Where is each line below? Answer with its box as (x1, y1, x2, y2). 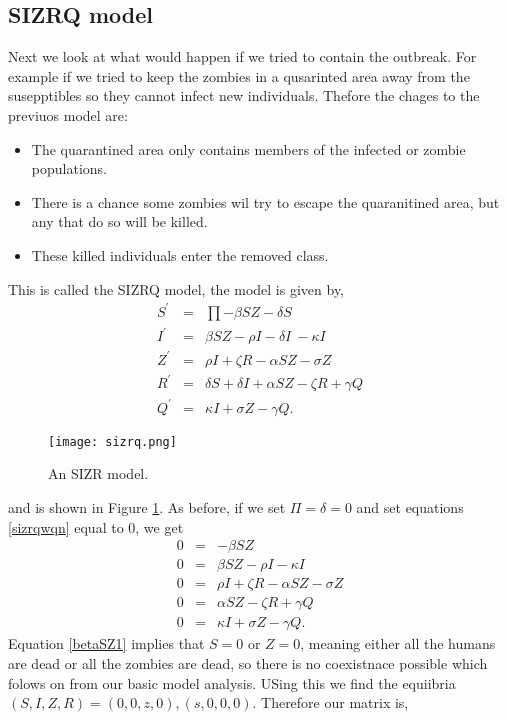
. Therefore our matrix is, (252, 692, 409, 713)
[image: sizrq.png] (48, 434, 177, 449)
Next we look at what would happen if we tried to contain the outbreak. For (8, 46, 477, 67)
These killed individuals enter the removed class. (31, 244, 329, 265)
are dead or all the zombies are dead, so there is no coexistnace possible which (8, 652, 488, 673)
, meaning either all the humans (300, 633, 496, 654)
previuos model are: (8, 104, 128, 125)
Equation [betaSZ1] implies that (8, 633, 205, 654)
